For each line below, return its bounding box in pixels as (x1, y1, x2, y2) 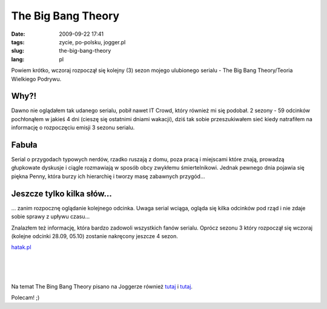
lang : (11, 55, 25, 63)
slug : (11, 47, 24, 55)
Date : (11, 30, 25, 38)
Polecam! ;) (11, 294, 40, 301)
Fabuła (11, 140, 38, 150)
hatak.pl (11, 244, 31, 251)
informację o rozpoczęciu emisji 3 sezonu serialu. (11, 124, 135, 131)
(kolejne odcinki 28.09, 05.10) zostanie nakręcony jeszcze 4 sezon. (11, 232, 178, 239)
